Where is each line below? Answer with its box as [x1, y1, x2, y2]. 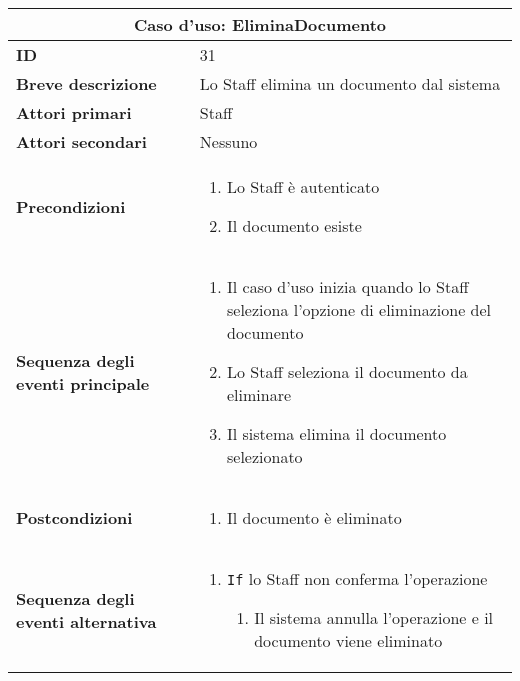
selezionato [226, 445, 303, 468]
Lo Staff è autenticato [226, 175, 380, 198]
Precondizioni [16, 194, 126, 218]
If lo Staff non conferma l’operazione [226, 567, 488, 590]
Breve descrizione [16, 72, 157, 95]
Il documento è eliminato [226, 506, 402, 529]
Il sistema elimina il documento [226, 422, 447, 445]
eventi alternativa [16, 609, 157, 633]
